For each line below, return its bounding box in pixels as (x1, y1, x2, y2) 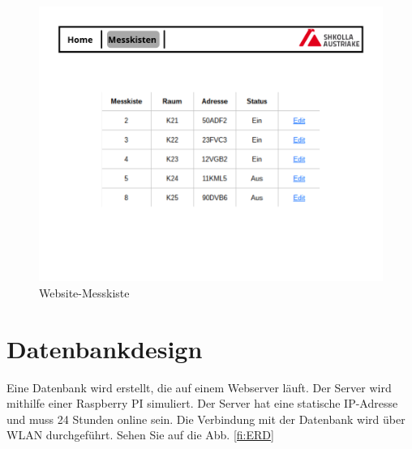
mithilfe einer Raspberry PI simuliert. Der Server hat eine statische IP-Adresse (6, 395, 398, 412)
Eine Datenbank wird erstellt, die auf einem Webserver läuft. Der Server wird (6, 378, 392, 396)
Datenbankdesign (6, 331, 203, 365)
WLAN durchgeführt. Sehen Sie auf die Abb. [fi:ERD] (6, 426, 274, 443)
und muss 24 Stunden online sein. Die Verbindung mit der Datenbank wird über (6, 410, 406, 427)
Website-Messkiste (39, 284, 130, 301)
